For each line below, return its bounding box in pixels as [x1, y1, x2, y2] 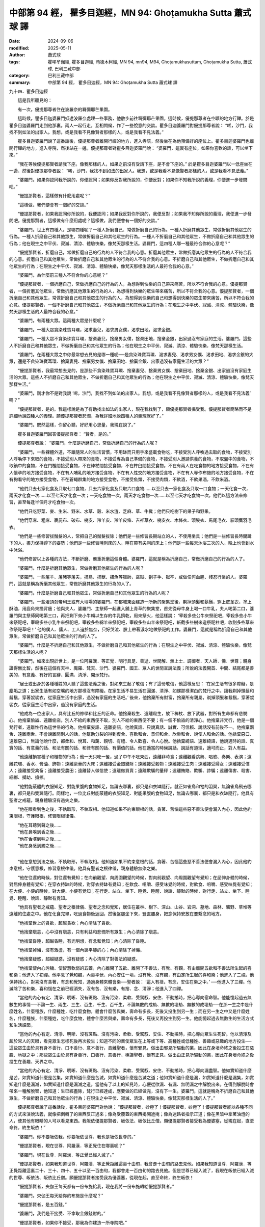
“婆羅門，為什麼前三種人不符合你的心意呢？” [17, 272, 108, 278]
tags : [9, 59, 20, 65]
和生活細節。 [9, 1022, 35, 1028]
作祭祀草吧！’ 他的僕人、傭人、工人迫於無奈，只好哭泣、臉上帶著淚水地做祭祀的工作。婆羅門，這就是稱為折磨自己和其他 [9, 626, 252, 632]
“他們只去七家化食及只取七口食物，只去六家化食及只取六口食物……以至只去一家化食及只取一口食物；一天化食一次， [17, 485, 251, 491]
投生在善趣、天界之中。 [9, 1058, 56, 1065]
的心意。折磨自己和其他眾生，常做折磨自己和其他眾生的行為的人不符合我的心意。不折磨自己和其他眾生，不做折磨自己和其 [9, 256, 254, 262]
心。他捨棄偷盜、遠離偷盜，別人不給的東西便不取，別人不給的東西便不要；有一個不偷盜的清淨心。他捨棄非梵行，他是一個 [9, 717, 254, 723]
